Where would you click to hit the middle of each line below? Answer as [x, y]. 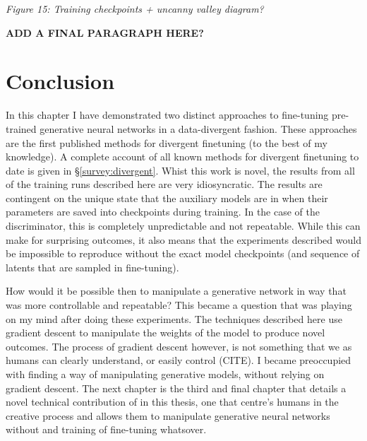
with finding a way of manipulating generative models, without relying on [165, 374]
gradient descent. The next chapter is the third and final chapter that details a [176, 388]
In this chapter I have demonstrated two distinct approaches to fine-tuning [167, 115]
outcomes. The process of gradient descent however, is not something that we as [179, 346]
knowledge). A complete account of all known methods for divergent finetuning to [182, 157]
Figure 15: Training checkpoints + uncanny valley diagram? [135, 8]
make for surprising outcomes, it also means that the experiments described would [183, 239]
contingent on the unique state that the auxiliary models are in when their [167, 198]
